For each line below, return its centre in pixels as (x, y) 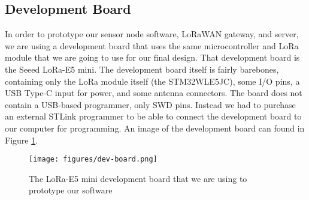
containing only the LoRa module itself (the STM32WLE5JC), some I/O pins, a (152, 81)
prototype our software (71, 190)
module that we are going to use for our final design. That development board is (152, 57)
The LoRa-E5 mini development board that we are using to (138, 178)
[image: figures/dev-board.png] (93, 159)
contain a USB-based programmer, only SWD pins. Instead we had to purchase (150, 104)
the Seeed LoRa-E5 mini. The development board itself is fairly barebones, (142, 69)
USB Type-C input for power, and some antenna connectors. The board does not (154, 93)
